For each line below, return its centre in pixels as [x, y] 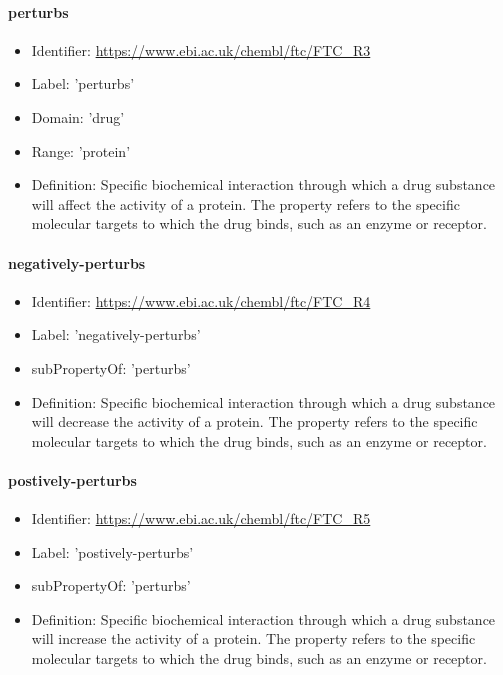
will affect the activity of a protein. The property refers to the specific [245, 203]
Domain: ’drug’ [78, 116]
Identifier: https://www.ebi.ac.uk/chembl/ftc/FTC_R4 [201, 300]
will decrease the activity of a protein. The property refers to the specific [254, 421]
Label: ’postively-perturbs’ [112, 551]
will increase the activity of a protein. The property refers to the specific [253, 638]
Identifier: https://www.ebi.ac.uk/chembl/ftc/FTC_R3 [201, 49]
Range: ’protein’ [81, 150]
